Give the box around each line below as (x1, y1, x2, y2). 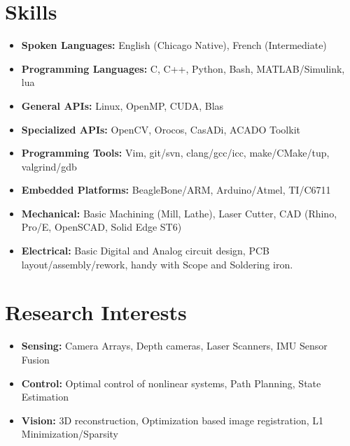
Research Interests (5, 298, 187, 326)
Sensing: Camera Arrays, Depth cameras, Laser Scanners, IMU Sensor (21, 338, 328, 353)
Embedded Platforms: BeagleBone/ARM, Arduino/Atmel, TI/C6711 (21, 182, 331, 197)
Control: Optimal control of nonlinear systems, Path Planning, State (21, 375, 321, 390)
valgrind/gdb (21, 159, 77, 173)
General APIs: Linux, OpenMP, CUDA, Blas (21, 98, 224, 113)
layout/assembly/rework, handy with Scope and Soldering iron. (21, 257, 293, 271)
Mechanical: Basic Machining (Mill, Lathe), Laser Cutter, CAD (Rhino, (21, 206, 337, 220)
